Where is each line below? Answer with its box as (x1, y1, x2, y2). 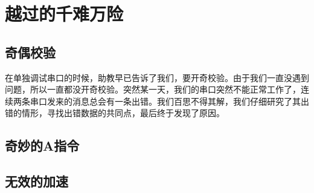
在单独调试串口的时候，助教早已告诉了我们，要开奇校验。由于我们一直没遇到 (5, 71, 309, 83)
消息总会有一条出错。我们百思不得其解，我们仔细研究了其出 (72, 94, 309, 107)
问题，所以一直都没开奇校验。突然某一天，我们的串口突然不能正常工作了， (5, 83, 301, 96)
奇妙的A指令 (5, 136, 80, 155)
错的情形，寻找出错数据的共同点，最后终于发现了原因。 (5, 106, 225, 119)
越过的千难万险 (5, 1, 124, 26)
